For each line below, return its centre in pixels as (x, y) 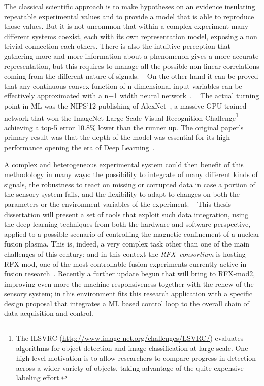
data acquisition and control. (49, 313)
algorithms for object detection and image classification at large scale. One (132, 348)
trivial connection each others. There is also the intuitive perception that (118, 46)
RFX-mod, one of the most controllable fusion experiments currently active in (125, 264)
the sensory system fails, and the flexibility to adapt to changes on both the (122, 194)
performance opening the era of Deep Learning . (79, 147)
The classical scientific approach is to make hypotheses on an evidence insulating (130, 6)
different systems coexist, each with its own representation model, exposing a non (131, 36)
